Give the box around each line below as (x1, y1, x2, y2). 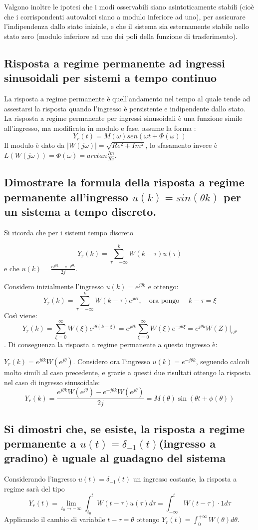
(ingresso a (159, 436, 216, 451)
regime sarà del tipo (4, 483, 65, 494)
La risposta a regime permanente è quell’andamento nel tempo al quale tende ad (4, 93, 251, 103)
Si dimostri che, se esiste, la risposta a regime (4, 421, 245, 436)
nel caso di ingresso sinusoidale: (4, 377, 100, 387)
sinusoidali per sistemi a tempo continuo (4, 70, 217, 85)
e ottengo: (148, 281, 179, 291)
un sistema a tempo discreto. (4, 203, 157, 219)
